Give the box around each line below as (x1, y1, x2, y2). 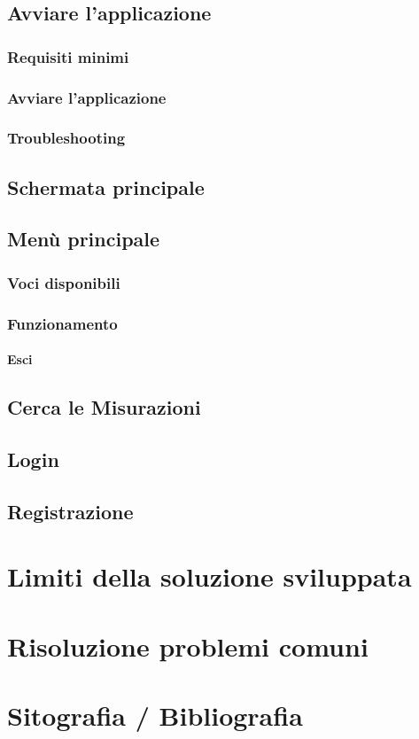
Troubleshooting (7, 127, 126, 149)
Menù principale (7, 225, 160, 253)
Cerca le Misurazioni (7, 393, 201, 421)
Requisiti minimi (7, 45, 129, 67)
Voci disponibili (7, 271, 120, 293)
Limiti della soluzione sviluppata (7, 558, 412, 595)
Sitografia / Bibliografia (7, 697, 303, 734)
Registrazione (7, 497, 134, 525)
